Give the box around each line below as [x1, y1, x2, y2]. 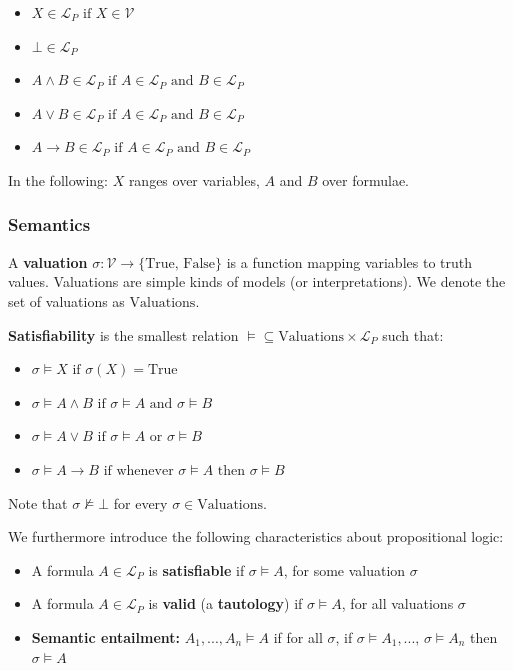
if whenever [103, 463, 174, 478]
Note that [8, 492, 68, 513]
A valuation [8, 251, 88, 272]
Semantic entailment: [31, 626, 181, 647]
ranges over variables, [128, 169, 260, 190]
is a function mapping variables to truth [226, 251, 472, 272]
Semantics [8, 212, 91, 237]
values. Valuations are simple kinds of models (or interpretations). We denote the [8, 271, 506, 292]
